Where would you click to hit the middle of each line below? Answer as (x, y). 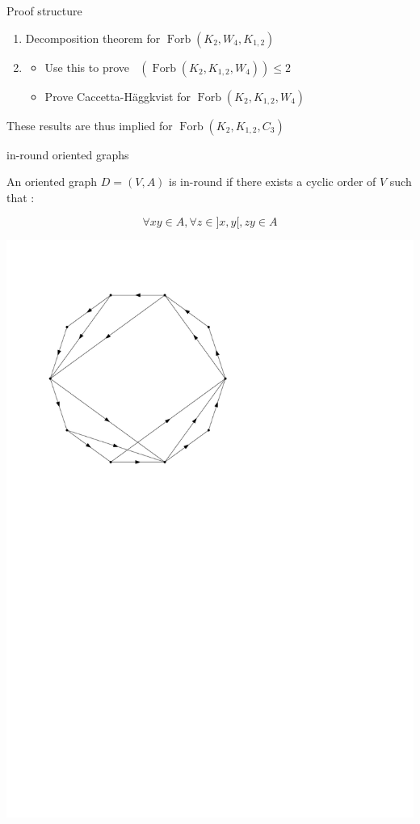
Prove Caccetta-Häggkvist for (118, 96)
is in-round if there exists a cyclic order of (273, 182)
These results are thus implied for (90, 125)
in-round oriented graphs (68, 154)
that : (21, 197)
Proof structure (44, 11)
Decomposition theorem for (93, 38)
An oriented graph (52, 182)
